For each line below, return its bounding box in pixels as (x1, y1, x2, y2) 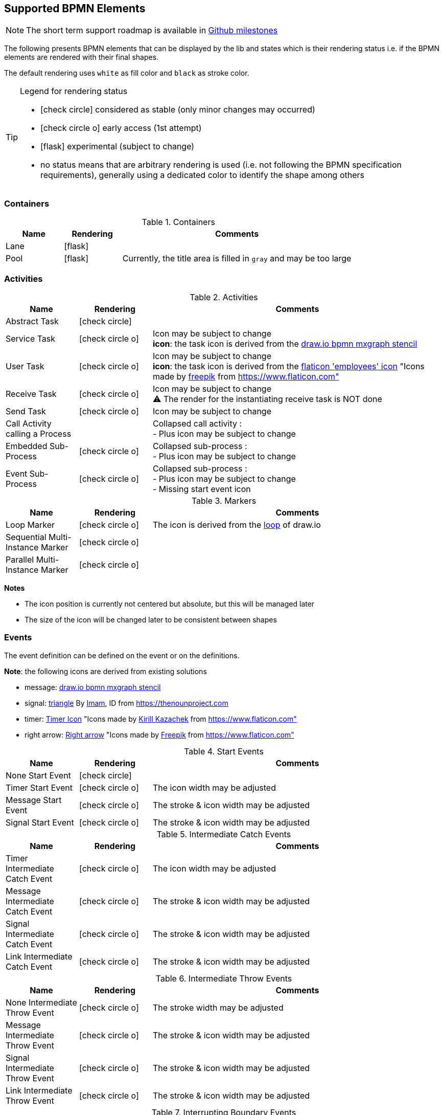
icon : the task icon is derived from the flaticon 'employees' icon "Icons (152, 361, 425, 371)
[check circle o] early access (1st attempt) (40, 123, 202, 133)
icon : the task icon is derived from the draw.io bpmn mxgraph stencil (152, 338, 417, 349)
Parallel (6, 554, 34, 565)
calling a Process (6, 428, 72, 439)
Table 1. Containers (142, 217, 215, 228)
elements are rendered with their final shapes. (4, 53, 159, 62)
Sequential (6, 531, 46, 542)
